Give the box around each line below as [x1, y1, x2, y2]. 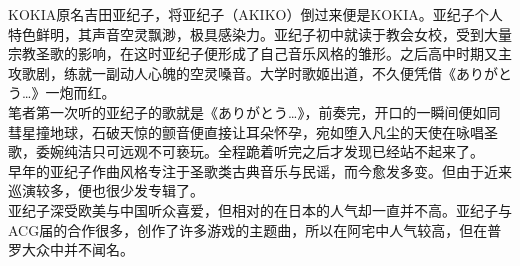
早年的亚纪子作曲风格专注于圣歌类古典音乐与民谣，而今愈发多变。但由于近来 [8, 160, 512, 181]
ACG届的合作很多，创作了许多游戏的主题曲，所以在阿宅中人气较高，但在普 [8, 219, 502, 240]
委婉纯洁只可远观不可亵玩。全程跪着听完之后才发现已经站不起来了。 [35, 141, 484, 162]
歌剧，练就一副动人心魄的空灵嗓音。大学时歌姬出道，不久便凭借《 [21, 62, 456, 83]
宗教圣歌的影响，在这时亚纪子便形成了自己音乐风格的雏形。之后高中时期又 [8, 43, 498, 64]
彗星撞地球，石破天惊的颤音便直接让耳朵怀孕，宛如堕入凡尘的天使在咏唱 [8, 121, 484, 142]
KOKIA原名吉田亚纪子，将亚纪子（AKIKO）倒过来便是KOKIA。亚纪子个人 [8, 4, 503, 24]
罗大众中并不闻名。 [8, 239, 134, 260]
